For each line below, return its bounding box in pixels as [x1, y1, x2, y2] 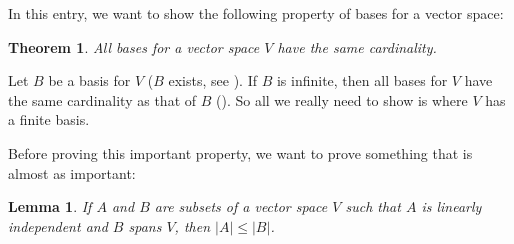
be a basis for [48, 70, 131, 91]
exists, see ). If [168, 70, 257, 91]
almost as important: [8, 162, 136, 183]
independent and [8, 215, 108, 236]
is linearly [421, 196, 482, 217]
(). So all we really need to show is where [215, 89, 468, 110]
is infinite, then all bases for [276, 70, 448, 91]
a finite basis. [8, 109, 90, 130]
